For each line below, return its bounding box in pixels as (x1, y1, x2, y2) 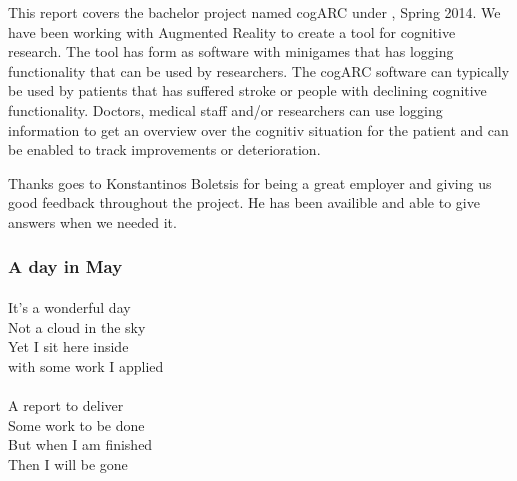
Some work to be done (8, 414, 145, 435)
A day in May (8, 254, 123, 279)
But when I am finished (8, 434, 153, 455)
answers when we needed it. (8, 211, 177, 232)
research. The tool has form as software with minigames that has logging (8, 41, 454, 62)
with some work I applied (8, 355, 164, 376)
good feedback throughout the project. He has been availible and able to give (8, 192, 480, 213)
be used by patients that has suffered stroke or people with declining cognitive (8, 80, 487, 101)
